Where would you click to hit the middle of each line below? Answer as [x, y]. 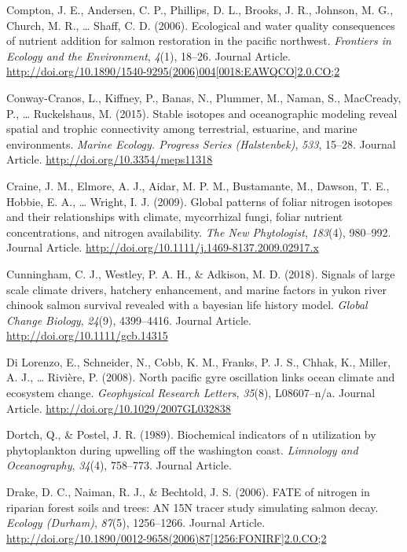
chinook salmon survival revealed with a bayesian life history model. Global [187, 305]
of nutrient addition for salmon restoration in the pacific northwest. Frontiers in [199, 40]
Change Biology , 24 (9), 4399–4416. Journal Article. [129, 320]
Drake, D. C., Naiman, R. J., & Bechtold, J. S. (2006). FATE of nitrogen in [188, 492]
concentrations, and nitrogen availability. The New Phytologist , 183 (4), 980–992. [199, 232]
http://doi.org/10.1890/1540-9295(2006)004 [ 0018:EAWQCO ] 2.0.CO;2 [173, 71]
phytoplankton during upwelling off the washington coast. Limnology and [182, 449]
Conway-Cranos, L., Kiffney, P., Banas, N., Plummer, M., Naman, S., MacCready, [204, 97]
